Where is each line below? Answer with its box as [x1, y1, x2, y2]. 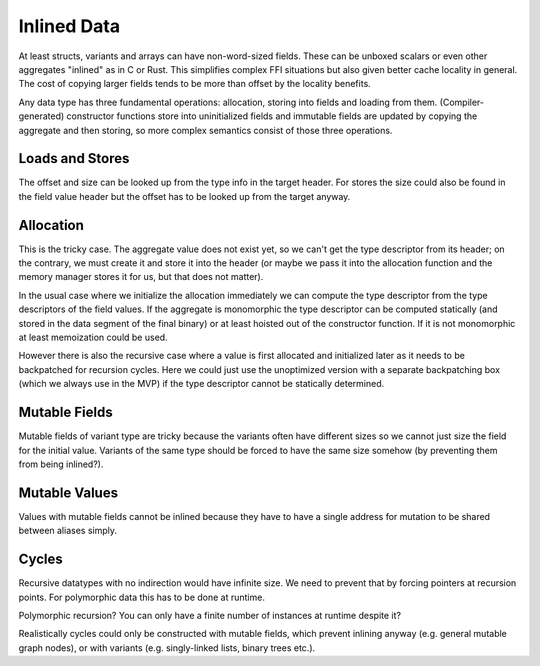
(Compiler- [439, 96, 485, 108]
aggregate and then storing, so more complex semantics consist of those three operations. [18, 124, 393, 136]
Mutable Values [18, 484, 119, 501]
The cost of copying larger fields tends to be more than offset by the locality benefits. [18, 78, 372, 90]
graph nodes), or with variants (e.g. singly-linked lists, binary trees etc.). [18, 641, 316, 654]
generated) [18, 110, 65, 122]
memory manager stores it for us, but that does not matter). [18, 271, 264, 283]
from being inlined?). [18, 458, 104, 470]
